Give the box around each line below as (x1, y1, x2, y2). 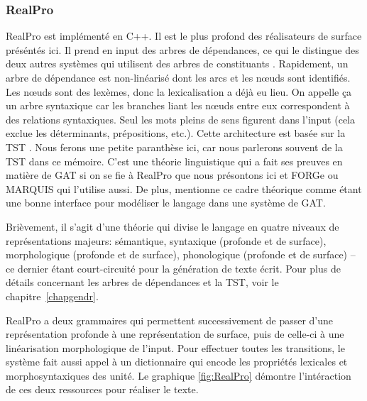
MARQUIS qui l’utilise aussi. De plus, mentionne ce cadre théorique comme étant (6, 181, 362, 196)
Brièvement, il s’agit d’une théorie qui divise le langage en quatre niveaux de (6, 219, 339, 234)
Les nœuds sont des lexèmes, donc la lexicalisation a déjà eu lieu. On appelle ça (6, 84, 352, 99)
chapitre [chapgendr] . (6, 288, 99, 303)
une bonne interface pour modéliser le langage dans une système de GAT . (6, 195, 326, 210)
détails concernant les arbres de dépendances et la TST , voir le (6, 275, 279, 290)
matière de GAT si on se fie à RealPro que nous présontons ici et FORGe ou (6, 167, 339, 182)
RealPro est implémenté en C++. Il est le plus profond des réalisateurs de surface (6, 28, 362, 43)
